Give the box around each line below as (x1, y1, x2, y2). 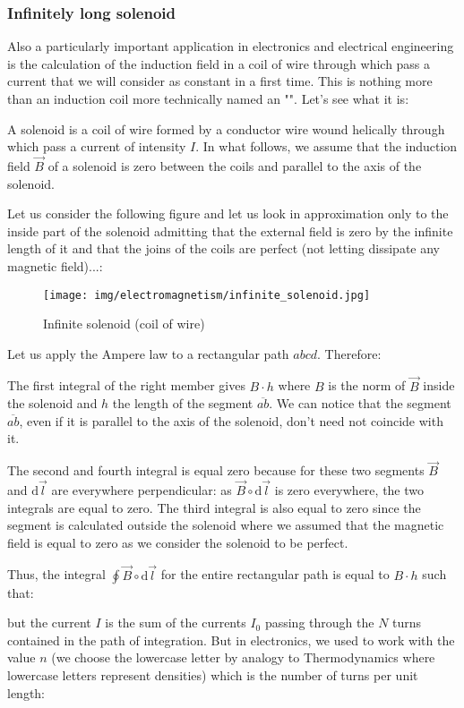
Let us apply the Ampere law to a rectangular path (7, 344, 289, 363)
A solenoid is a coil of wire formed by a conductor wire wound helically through (7, 119, 445, 138)
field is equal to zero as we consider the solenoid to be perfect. (7, 533, 348, 551)
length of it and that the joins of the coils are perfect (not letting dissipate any (7, 239, 441, 258)
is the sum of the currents (105, 613, 246, 632)
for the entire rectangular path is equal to (160, 565, 390, 584)
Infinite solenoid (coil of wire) (43, 314, 205, 333)
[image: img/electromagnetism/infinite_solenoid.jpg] (43, 288, 371, 302)
